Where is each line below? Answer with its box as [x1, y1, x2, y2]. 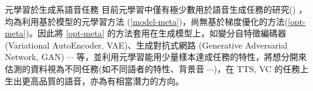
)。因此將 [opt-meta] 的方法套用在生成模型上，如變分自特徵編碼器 [26, 27, 286, 39]
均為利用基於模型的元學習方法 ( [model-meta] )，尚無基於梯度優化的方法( [5, 15, 288, 27]
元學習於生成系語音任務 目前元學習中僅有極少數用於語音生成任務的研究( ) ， [5, 3, 308, 15]
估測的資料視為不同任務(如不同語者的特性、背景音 [5, 62, 205, 75]
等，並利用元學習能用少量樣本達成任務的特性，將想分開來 [76, 50, 307, 63]
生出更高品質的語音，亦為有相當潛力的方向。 [5, 74, 184, 87]
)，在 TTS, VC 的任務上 [213, 62, 309, 75]
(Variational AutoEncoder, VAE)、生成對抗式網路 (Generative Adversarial [5, 38, 287, 51]
